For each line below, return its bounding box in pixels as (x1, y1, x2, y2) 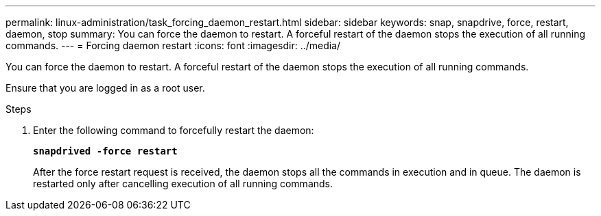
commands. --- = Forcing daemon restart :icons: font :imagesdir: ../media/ (5, 40, 341, 51)
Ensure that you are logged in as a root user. (5, 82, 205, 94)
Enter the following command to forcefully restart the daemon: (33, 124, 314, 136)
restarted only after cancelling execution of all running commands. (33, 178, 333, 189)
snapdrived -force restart (33, 146, 178, 157)
